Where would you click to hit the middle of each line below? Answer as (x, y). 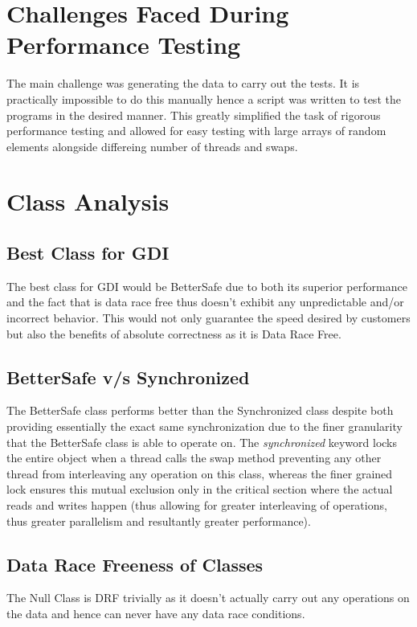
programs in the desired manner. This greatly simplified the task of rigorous (194, 115)
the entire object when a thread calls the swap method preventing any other (194, 458)
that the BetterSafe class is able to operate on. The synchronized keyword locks (202, 442)
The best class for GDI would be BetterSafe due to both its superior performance (207, 286)
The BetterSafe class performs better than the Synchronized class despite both (200, 410)
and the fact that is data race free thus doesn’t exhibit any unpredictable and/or (205, 302)
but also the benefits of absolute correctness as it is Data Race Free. (174, 333)
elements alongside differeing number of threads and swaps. (152, 146)
